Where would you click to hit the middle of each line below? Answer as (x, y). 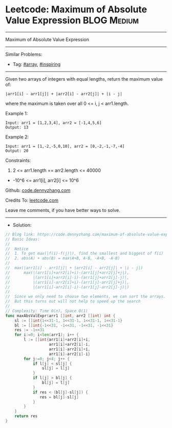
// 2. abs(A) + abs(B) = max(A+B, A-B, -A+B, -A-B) (63, 258)
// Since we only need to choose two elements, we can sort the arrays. (86, 297)
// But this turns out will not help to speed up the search (73, 301)
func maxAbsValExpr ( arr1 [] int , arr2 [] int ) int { (60, 316)
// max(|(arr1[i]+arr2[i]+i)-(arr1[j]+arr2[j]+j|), (67, 273)
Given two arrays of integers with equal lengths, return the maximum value (84, 79)
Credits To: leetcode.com (32, 200)
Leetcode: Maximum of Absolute (76, 10)
